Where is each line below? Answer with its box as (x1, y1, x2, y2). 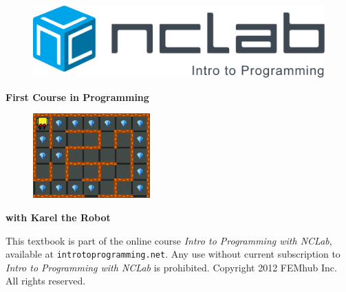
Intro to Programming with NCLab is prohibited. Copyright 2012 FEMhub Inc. (6, 260, 337, 274)
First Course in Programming (6, 89, 149, 104)
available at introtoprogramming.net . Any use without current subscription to (6, 247, 340, 261)
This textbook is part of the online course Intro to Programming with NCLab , (6, 233, 332, 247)
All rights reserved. (6, 273, 86, 288)
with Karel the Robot (6, 210, 111, 224)
